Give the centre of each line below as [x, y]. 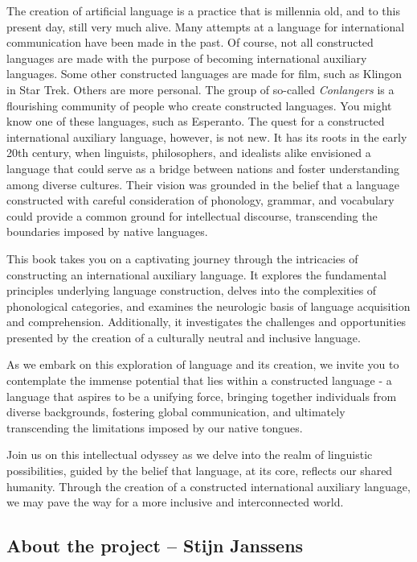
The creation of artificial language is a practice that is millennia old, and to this [203, 10]
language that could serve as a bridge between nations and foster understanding [203, 168]
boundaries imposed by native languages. [107, 231]
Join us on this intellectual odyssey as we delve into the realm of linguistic [190, 455]
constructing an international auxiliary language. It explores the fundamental [196, 274]
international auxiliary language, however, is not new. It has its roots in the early [207, 136]
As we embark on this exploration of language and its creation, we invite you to [203, 364]
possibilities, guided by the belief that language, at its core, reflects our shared [200, 471]
